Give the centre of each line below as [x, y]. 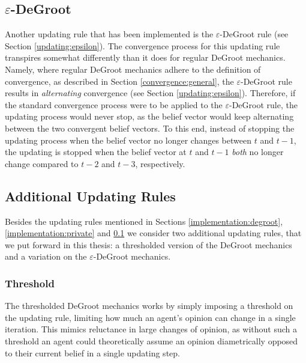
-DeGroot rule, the [263, 104]
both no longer [258, 152]
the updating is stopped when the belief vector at [96, 152]
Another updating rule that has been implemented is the [109, 34]
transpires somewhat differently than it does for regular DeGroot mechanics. [145, 57]
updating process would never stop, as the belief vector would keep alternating [149, 116]
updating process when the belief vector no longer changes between [128, 140]
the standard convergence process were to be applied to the [114, 104]
